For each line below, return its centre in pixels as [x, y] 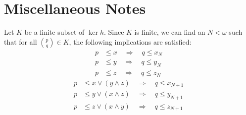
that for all [21, 41]
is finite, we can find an [170, 32]
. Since [114, 32]
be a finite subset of [54, 32]
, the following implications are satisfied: [130, 41]
